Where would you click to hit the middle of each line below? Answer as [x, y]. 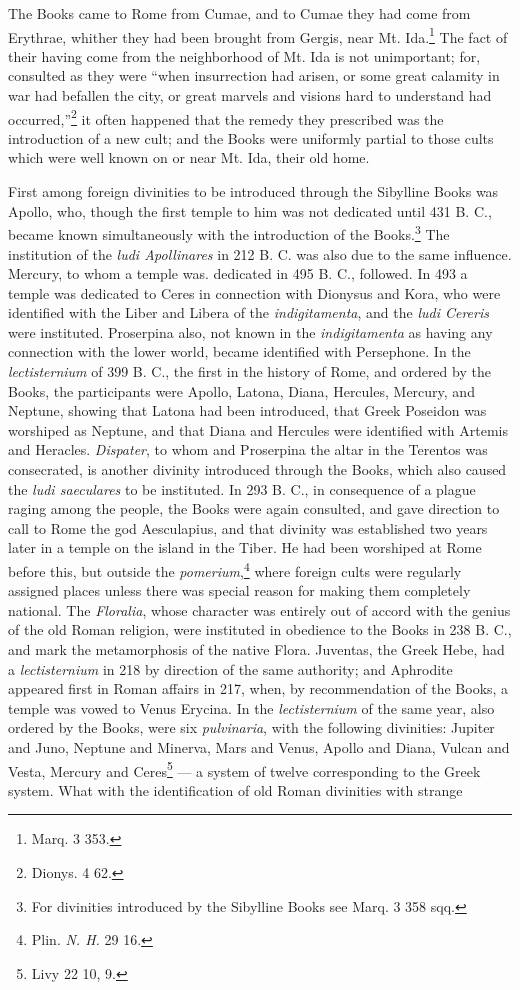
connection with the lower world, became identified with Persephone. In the [239, 351]
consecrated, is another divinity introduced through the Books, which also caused [257, 469]
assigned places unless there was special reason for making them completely [239, 590]
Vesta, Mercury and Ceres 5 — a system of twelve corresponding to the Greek [244, 769]
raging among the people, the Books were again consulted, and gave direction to [254, 508]
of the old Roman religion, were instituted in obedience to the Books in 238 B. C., [260, 629]
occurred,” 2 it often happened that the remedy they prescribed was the [226, 117]
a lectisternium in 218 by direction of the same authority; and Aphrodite [230, 668]
